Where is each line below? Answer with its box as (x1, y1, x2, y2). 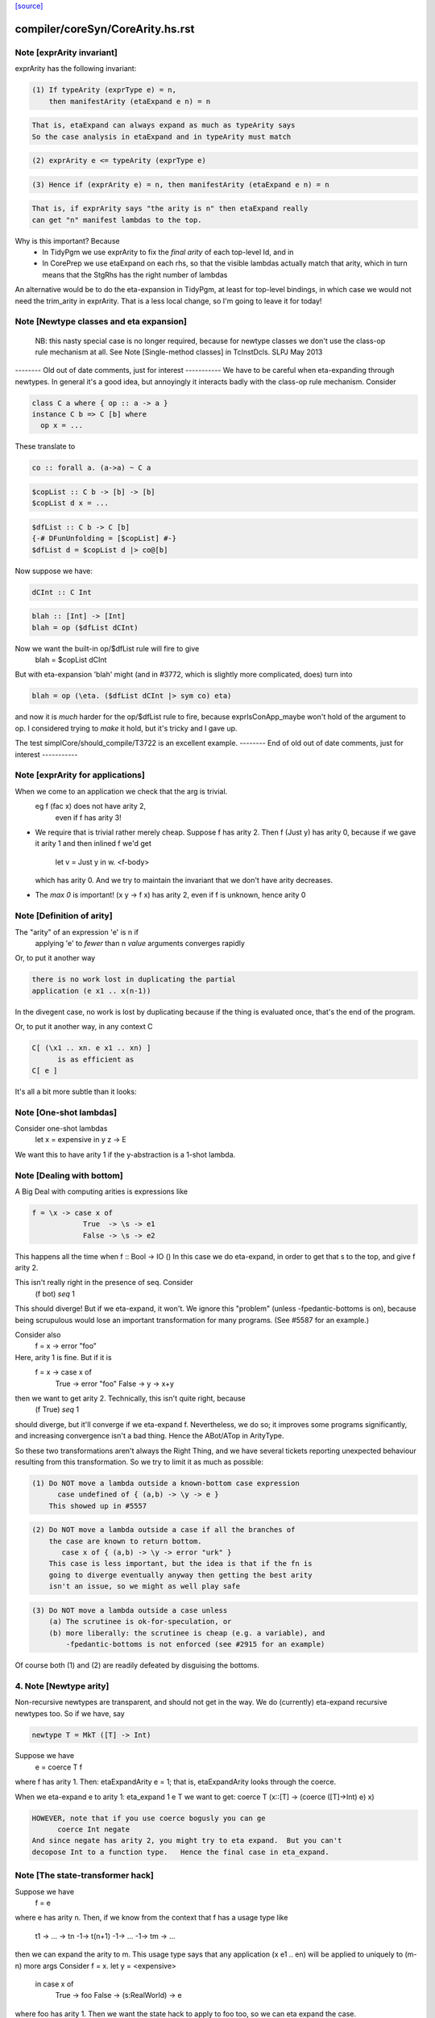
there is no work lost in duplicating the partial (31, 975, 237, 984)
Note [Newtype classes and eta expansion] (14, 316, 187, 327)
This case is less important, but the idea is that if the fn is (48, 1559, 313, 1568)
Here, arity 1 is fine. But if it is (14, 1352, 112, 1362)
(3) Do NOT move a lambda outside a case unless (31, 1606, 228, 1614)
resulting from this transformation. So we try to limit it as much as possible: (14, 1457, 263, 1467)
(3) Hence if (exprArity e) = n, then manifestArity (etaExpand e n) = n (31, 180, 329, 189)
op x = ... (40, 421, 84, 430)
